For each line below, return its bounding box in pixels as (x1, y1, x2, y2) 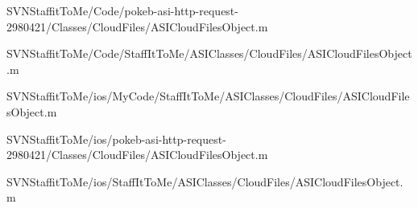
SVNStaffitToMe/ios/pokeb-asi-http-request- (6, 130, 226, 147)
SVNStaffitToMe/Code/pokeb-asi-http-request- (6, 2, 238, 18)
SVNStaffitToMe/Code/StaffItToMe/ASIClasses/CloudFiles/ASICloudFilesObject (6, 45, 412, 62)
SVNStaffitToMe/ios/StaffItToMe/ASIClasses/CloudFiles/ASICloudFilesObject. (6, 173, 404, 190)
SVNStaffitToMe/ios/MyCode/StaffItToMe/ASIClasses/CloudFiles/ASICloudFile (6, 88, 410, 104)
